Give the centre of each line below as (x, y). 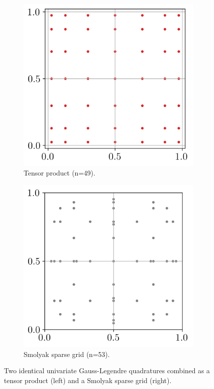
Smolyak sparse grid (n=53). (67, 354)
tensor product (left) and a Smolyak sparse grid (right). (88, 380)
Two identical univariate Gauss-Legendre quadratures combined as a (107, 371)
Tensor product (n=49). (60, 173)
